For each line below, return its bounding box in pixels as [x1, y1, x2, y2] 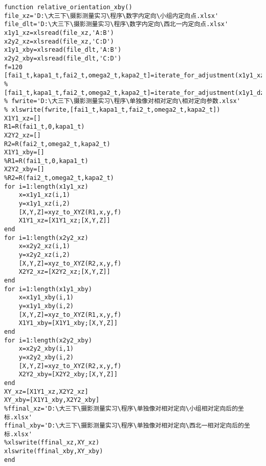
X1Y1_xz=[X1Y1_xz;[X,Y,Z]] [18, 217, 110, 225]
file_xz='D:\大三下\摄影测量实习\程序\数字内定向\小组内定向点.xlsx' [4, 12, 219, 19]
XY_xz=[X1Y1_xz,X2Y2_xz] [4, 388, 88, 395]
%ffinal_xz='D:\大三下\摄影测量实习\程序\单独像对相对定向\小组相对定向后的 [4, 404, 238, 412]
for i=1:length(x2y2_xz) [4, 234, 88, 241]
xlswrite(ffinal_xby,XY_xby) [4, 448, 103, 455]
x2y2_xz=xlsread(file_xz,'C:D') [4, 37, 114, 45]
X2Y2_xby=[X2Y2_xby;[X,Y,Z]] [18, 371, 118, 378]
